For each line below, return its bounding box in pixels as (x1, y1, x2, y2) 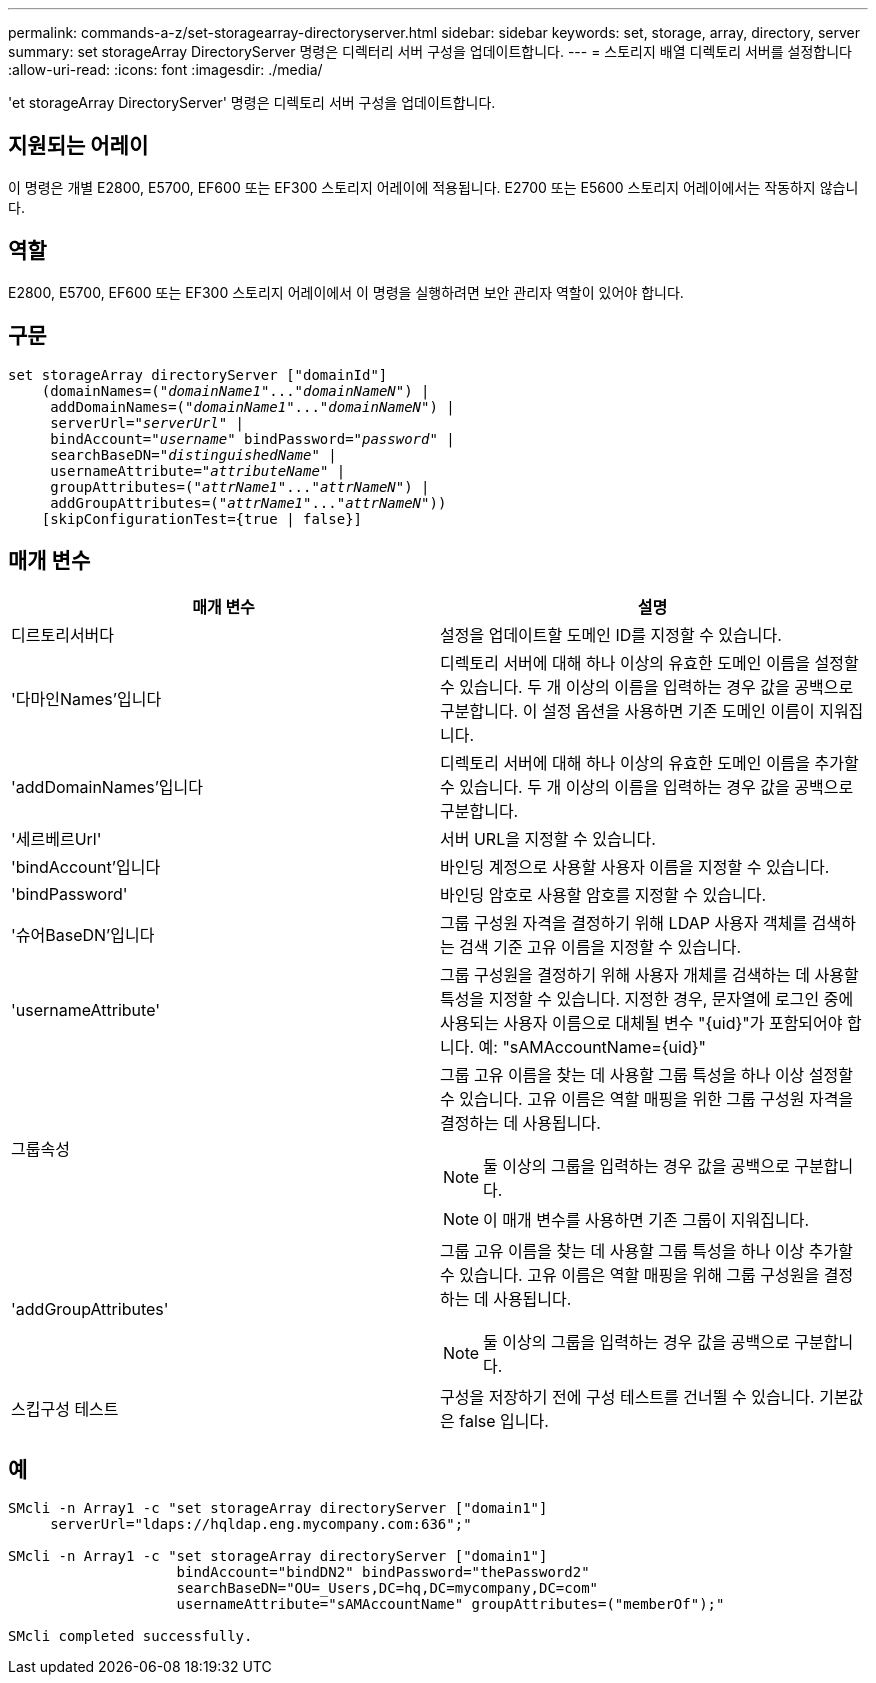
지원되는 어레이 (8, 133, 149, 159)
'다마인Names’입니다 (11, 689, 162, 710)
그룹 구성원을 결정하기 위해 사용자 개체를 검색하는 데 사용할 (440, 965, 859, 986)
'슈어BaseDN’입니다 (11, 925, 155, 946)
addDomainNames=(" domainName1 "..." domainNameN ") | (50, 398, 455, 415)
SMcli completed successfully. (8, 1628, 253, 1645)
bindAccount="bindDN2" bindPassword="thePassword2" (176, 1564, 590, 1581)
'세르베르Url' (11, 829, 102, 850)
